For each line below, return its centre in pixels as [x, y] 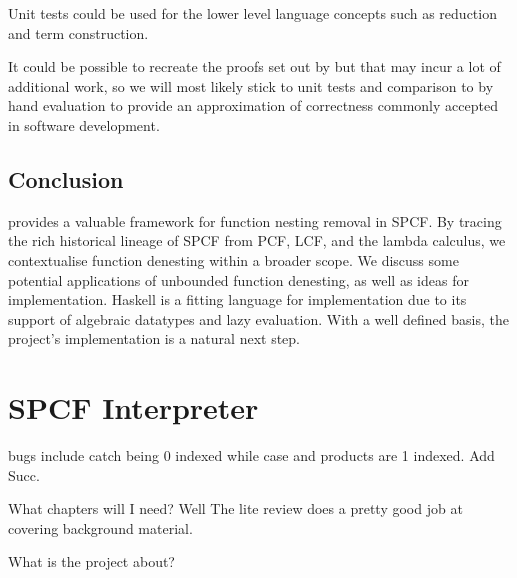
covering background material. [100, 527]
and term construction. [78, 32]
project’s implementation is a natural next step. [154, 338]
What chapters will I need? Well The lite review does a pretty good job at [235, 508]
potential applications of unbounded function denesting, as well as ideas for [238, 279]
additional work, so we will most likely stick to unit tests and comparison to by [251, 85]
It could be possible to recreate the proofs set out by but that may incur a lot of [254, 66]
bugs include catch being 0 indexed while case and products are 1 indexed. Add [251, 455]
